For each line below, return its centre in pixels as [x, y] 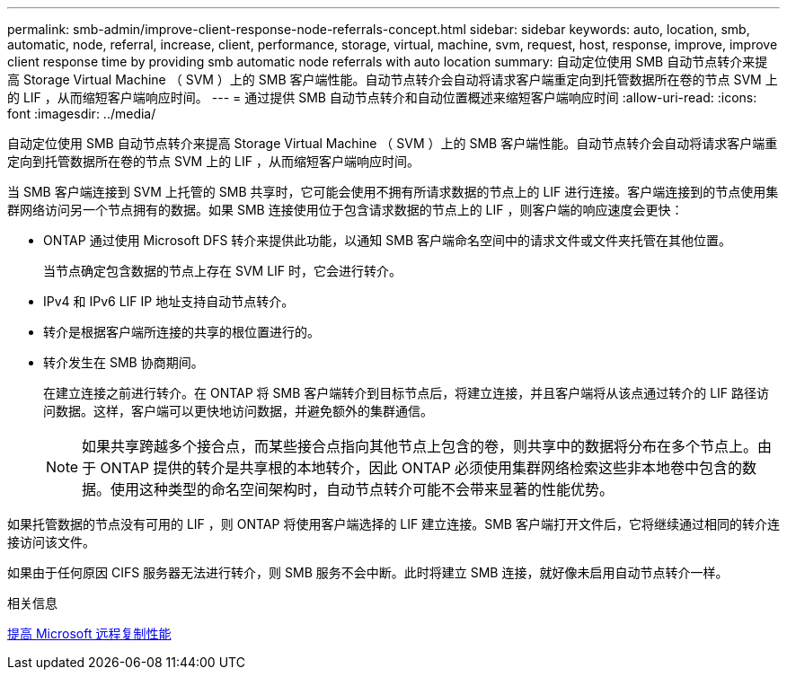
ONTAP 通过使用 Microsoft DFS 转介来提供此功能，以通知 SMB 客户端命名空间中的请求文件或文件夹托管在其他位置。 [387, 240]
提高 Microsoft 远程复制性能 [89, 633]
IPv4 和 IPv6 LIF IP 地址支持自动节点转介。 [169, 301]
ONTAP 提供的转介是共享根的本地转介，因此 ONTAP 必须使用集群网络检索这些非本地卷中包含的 [421, 468]
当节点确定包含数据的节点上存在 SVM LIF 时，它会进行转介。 [223, 271]
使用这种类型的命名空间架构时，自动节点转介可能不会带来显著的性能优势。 [363, 489]
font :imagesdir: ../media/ [82, 114]
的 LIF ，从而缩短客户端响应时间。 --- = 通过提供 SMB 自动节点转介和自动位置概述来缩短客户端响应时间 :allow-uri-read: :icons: [382, 97]
